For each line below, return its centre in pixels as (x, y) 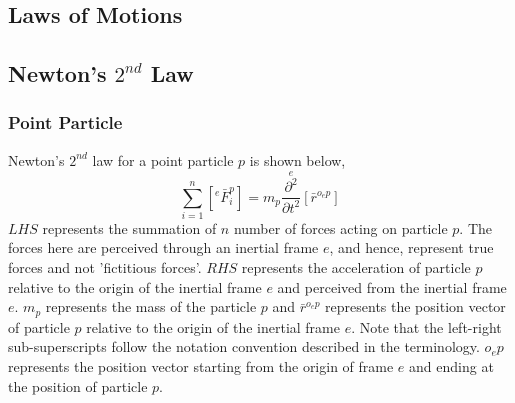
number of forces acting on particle (340, 227)
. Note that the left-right (426, 326)
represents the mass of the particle (151, 306)
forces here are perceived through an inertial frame (163, 247)
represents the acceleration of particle (356, 267)
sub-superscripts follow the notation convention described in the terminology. (244, 346)
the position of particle (78, 385)
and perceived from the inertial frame (392, 286)
